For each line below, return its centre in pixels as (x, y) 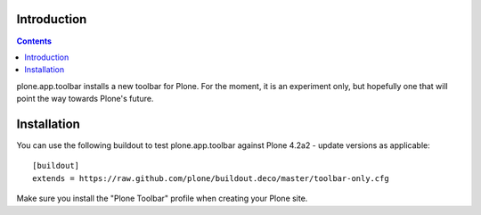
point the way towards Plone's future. (85, 99)
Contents (34, 41)
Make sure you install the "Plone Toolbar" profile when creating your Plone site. (162, 198)
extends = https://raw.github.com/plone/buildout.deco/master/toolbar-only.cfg (211, 178)
